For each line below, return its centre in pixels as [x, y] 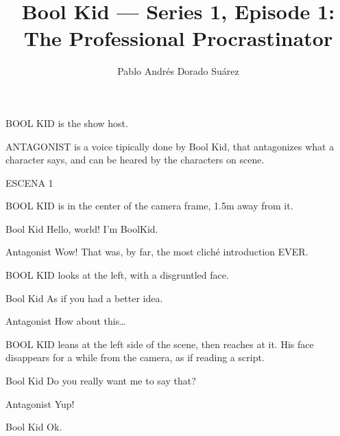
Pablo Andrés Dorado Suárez [178, 71]
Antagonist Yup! [40, 403]
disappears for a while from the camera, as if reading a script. [135, 357]
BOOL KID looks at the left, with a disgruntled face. [117, 275]
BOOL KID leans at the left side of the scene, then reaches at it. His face [160, 344]
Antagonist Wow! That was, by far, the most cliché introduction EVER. [157, 252]
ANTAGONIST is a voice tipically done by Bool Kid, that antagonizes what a [170, 146]
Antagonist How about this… [66, 321]
